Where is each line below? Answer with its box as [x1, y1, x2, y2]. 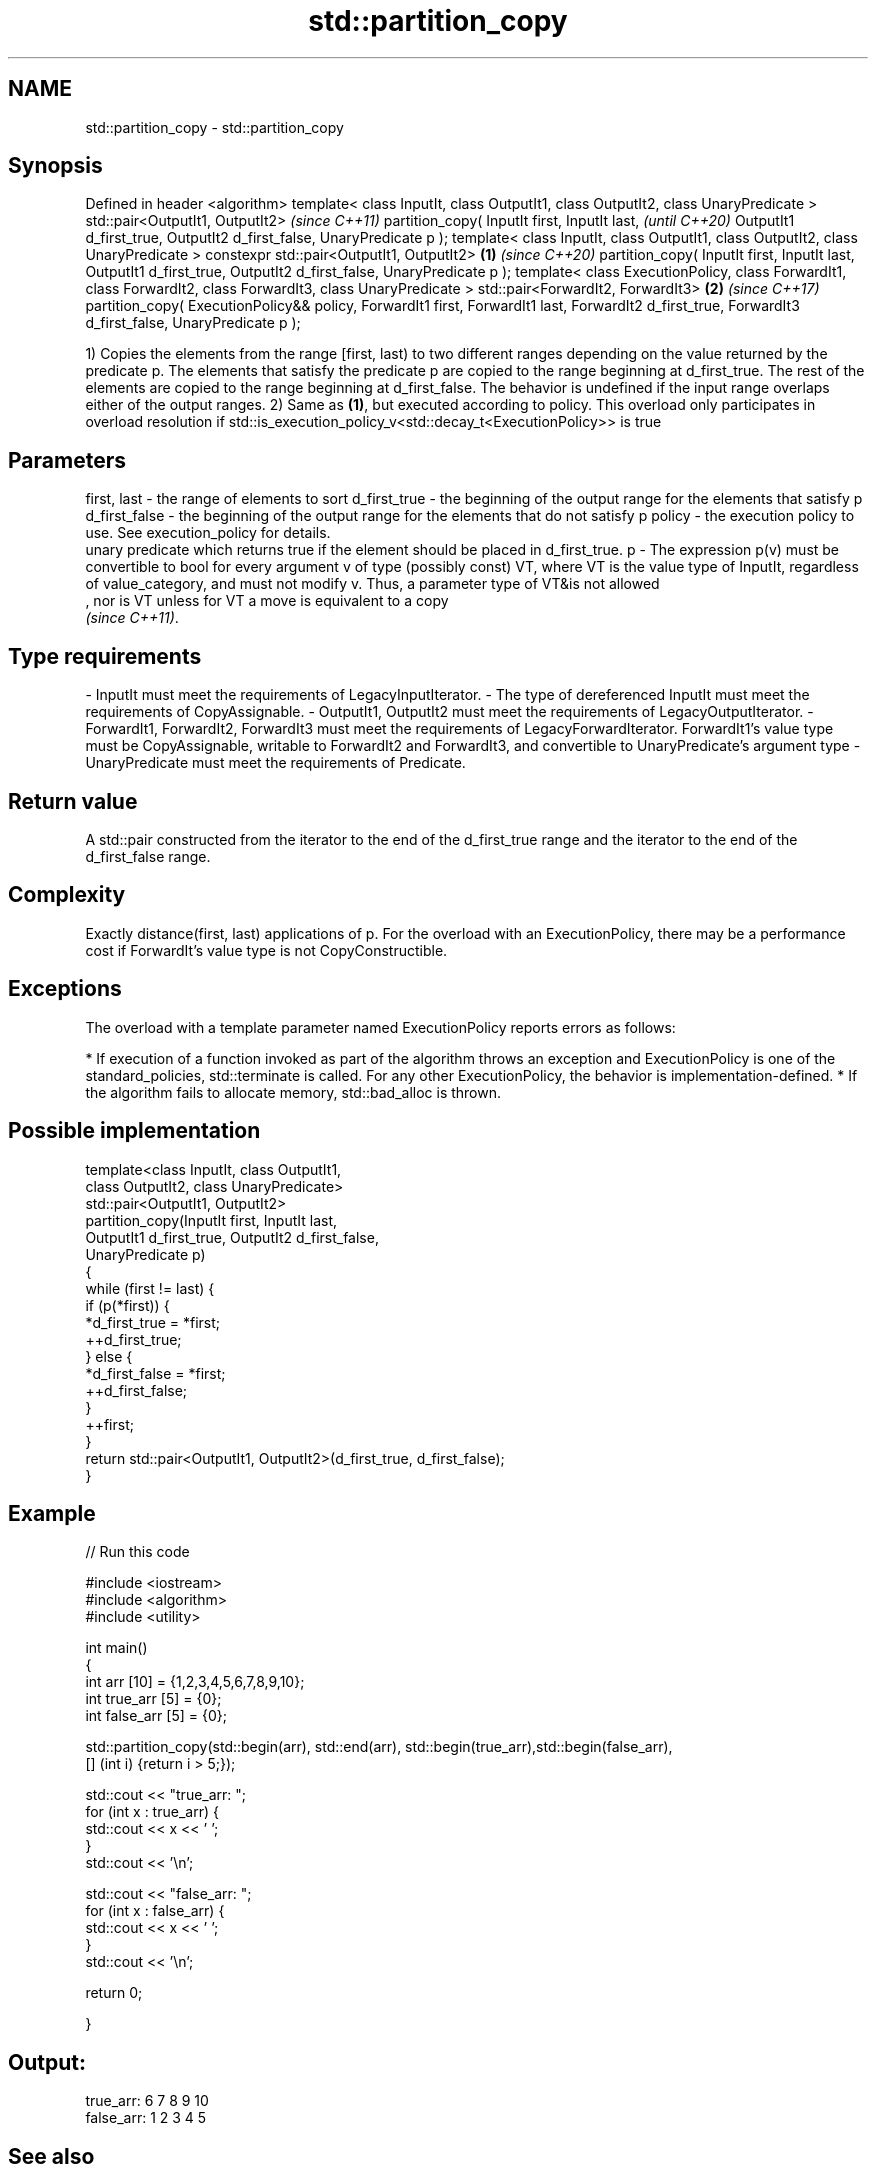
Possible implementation [8, 1118, 261, 1144]
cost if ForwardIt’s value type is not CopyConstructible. [85, 941, 448, 959]
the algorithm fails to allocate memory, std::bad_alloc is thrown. [85, 1083, 502, 1101]
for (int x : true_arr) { [85, 1803, 219, 1821]
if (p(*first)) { [85, 1296, 170, 1314]
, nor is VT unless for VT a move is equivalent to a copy [85, 592, 449, 610]
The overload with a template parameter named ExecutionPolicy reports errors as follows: [85, 1018, 676, 1036]
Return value [8, 788, 138, 814]
